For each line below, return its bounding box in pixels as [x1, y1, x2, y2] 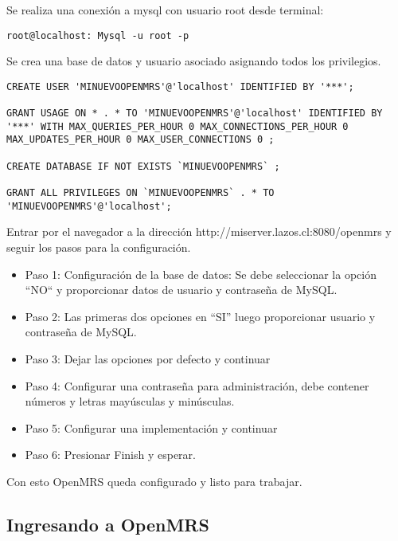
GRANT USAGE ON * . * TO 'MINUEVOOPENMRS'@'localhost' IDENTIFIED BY [6, 108, 383, 120]
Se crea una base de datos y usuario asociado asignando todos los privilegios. [6, 53, 381, 69]
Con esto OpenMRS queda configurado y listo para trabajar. [6, 472, 302, 489]
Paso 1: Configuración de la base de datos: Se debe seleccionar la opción [25, 265, 377, 282]
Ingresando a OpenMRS [6, 512, 209, 536]
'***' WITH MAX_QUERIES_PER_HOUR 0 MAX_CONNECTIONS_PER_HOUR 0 [6, 120, 349, 132]
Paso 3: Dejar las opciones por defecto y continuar [25, 350, 271, 367]
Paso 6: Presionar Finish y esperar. [25, 446, 196, 463]
